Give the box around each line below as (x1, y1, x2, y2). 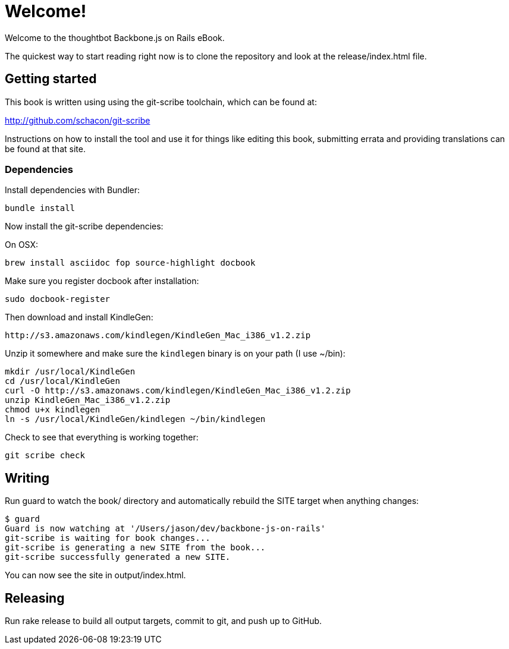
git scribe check (5, 450, 85, 461)
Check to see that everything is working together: (5, 432, 199, 443)
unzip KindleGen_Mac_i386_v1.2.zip (5, 395, 171, 405)
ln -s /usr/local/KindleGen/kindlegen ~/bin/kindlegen (5, 414, 266, 424)
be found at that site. (5, 143, 86, 154)
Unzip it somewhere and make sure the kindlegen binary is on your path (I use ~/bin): (5, 348, 345, 359)
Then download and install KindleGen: (5, 312, 153, 323)
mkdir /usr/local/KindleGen (5, 367, 136, 377)
